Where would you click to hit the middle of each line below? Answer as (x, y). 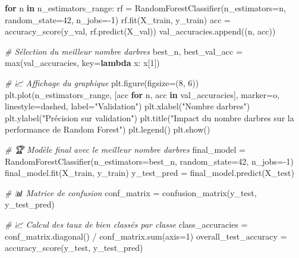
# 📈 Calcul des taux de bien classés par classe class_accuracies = (126, 224)
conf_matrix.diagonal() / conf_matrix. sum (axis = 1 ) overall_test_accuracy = (146, 236)
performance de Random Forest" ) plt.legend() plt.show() (108, 129)
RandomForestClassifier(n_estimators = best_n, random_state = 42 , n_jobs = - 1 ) (149, 161)
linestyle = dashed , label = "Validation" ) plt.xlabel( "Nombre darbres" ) (128, 106)
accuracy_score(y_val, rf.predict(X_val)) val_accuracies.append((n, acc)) (140, 31)
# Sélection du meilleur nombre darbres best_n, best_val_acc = (124, 51)
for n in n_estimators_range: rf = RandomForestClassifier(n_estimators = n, (145, 8)
